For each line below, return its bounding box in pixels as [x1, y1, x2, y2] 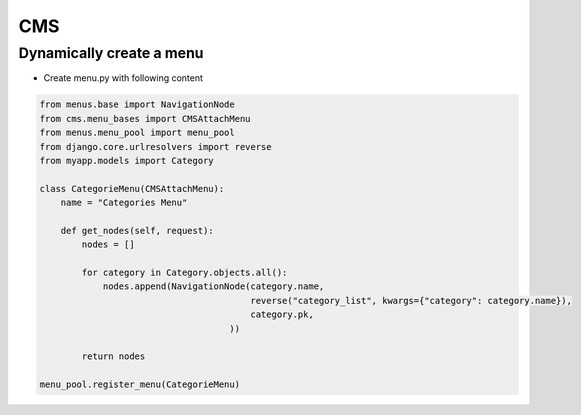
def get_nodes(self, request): [60, 225, 214, 236]
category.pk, [250, 309, 314, 320]
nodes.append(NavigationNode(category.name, [102, 281, 325, 292]
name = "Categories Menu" [60, 197, 188, 209]
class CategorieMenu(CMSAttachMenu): [39, 183, 225, 194]
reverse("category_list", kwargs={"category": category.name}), [250, 295, 572, 306]
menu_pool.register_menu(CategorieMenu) [39, 379, 240, 390]
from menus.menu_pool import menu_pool [39, 127, 235, 139]
